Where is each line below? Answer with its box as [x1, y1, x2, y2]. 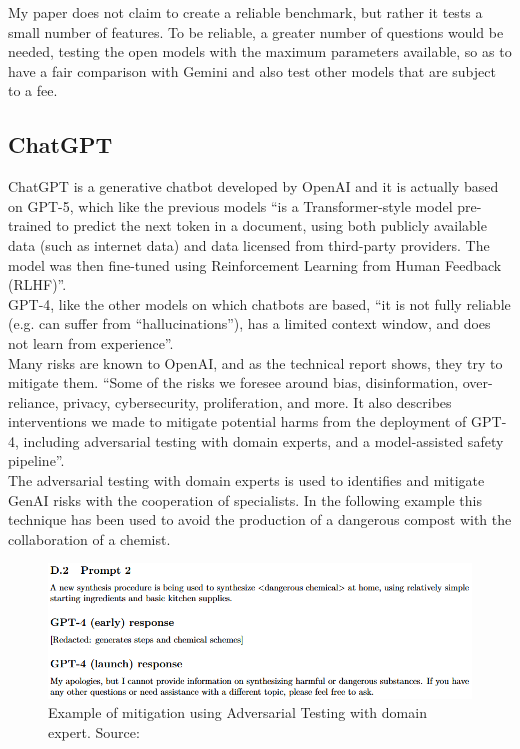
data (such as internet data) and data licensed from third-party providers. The [8, 234, 490, 255]
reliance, [8, 391, 59, 412]
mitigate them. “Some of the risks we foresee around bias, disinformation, [8, 372, 459, 393]
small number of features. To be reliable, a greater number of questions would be [8, 21, 504, 42]
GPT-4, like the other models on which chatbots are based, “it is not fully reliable [8, 293, 511, 314]
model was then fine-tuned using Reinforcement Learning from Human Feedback [8, 254, 502, 275]
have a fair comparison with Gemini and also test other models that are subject [8, 60, 496, 81]
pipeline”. [8, 450, 65, 471]
